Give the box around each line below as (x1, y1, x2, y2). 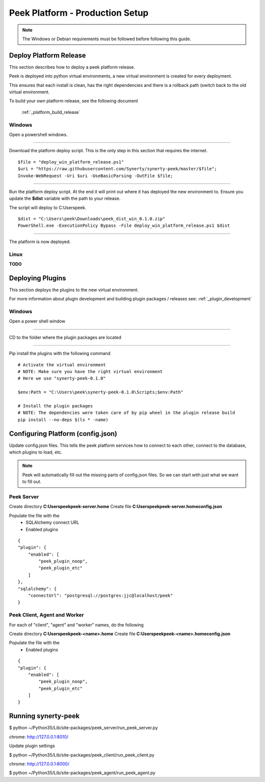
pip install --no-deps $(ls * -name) (18, 417, 109, 422)
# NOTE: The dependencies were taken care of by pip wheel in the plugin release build (18, 410, 236, 416)
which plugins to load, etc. (9, 449, 62, 455)
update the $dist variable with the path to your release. (9, 195, 121, 201)
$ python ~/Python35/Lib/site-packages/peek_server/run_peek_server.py (9, 725, 158, 731)
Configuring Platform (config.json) (9, 430, 117, 438)
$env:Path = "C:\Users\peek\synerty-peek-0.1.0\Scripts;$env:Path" (18, 389, 184, 395)
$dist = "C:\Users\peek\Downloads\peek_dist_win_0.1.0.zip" (18, 216, 165, 222)
